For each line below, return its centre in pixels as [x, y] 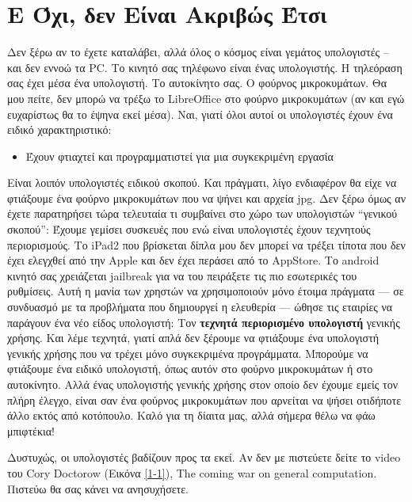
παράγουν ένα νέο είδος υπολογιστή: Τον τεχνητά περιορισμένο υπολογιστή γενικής [204, 322]
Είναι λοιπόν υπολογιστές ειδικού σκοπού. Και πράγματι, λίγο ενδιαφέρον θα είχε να [202, 183]
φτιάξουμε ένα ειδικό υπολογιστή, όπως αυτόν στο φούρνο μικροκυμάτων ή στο [190, 369]
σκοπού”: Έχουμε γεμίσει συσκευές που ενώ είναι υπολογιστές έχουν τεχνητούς [189, 229]
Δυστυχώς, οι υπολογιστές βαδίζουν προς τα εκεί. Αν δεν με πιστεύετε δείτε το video [204, 457]
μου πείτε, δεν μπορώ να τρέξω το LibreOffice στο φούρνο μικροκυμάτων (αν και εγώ [206, 98]
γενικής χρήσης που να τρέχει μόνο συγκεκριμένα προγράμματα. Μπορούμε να [188, 353]
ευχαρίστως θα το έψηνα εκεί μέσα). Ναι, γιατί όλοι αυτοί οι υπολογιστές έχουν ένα [200, 114]
